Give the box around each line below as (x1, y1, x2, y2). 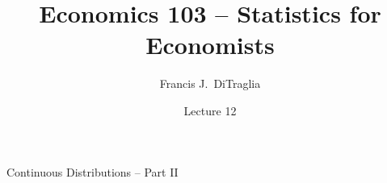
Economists (145, 28, 275, 61)
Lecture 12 (183, 102, 237, 119)
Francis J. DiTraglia (159, 75, 261, 92)
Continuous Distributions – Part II (6, 163, 179, 180)
